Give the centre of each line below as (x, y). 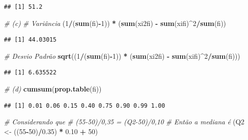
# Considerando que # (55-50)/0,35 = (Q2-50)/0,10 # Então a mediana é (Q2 (124, 122)
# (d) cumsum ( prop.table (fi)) (53, 88)
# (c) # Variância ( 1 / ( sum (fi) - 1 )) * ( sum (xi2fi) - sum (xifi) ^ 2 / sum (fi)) (115, 23)
